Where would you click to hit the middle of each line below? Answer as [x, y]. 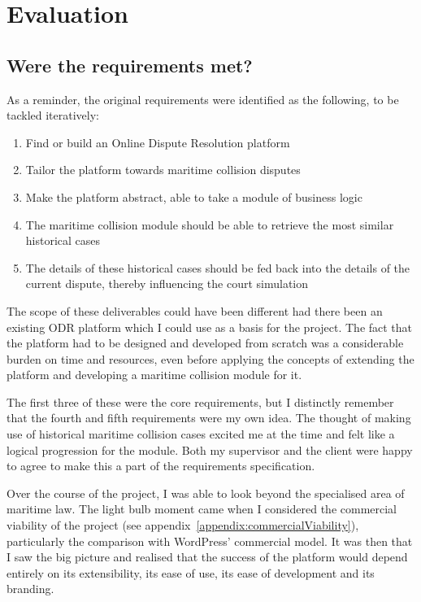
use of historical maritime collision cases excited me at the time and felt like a [201, 434]
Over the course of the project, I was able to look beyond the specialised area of [206, 493]
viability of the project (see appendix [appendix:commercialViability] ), [183, 525]
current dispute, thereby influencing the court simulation [167, 284]
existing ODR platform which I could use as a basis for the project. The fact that [210, 327]
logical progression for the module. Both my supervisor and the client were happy [210, 449]
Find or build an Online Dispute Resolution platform [158, 142]
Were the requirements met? [130, 65]
